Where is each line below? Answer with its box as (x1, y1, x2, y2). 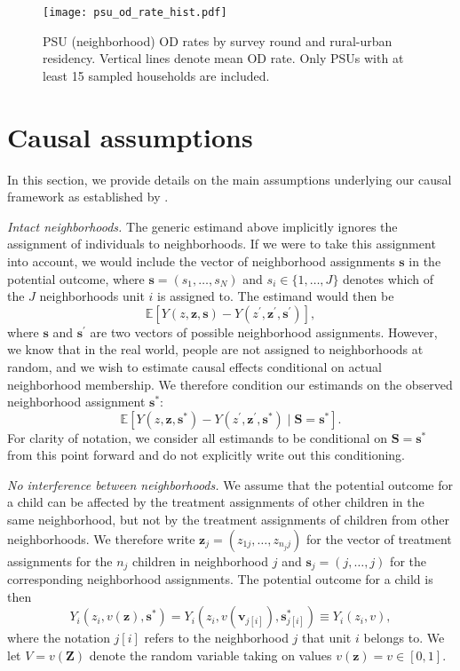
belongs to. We (363, 628, 445, 647)
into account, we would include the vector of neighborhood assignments (7, 251, 395, 270)
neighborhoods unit (39, 287, 145, 305)
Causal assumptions (7, 118, 253, 154)
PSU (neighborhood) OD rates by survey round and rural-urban (43, 31, 393, 50)
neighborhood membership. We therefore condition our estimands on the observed (7, 375, 453, 393)
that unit (302, 628, 352, 647)
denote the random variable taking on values (89, 645, 332, 664)
